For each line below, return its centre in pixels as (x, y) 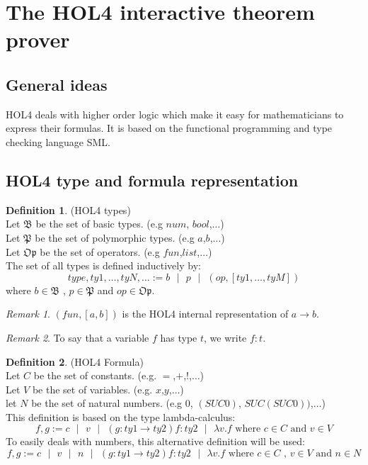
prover (38, 39)
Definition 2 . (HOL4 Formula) (75, 361)
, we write (225, 337)
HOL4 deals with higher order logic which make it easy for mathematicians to (175, 114)
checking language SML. (58, 141)
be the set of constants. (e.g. (95, 375)
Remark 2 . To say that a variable (77, 337)
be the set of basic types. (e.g (99, 224)
